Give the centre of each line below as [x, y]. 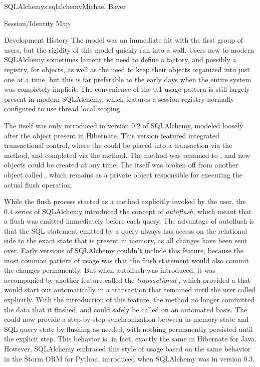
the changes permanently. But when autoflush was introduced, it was [110, 270]
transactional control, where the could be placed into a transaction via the [118, 145]
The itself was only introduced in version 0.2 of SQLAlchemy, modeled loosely [124, 125]
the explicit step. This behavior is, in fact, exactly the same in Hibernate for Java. [130, 339]
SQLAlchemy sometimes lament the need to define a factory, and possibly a [120, 59]
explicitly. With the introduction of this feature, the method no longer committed [129, 300]
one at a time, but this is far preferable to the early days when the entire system [128, 79]
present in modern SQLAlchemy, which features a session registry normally [119, 99]
